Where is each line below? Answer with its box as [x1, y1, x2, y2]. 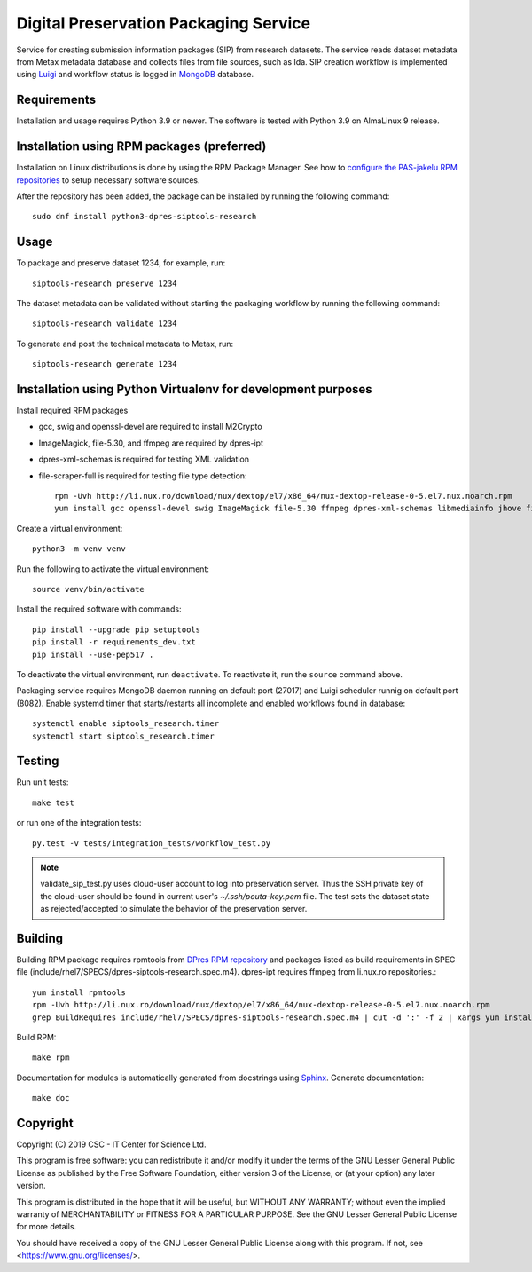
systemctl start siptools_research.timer [32, 731, 215, 741]
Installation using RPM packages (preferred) [16, 138, 267, 154]
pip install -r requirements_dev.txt [32, 637, 197, 647]
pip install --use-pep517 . [32, 649, 154, 660]
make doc [32, 1093, 70, 1103]
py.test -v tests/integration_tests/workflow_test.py [32, 838, 270, 848]
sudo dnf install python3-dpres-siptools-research [32, 211, 257, 222]
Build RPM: [16, 1032, 57, 1042]
